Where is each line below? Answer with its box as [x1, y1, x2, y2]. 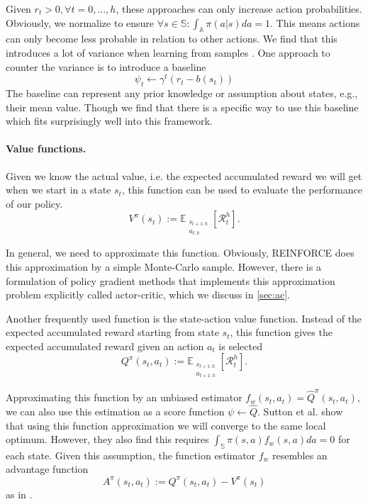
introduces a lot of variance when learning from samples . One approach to [6, 45, 330, 60]
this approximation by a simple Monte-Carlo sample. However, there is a [6, 259, 321, 274]
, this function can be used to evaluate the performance [121, 182, 362, 197]
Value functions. [6, 141, 87, 156]
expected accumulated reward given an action [6, 338, 204, 353]
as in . [6, 486, 33, 501]
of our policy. [6, 196, 63, 211]
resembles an [272, 447, 328, 462]
